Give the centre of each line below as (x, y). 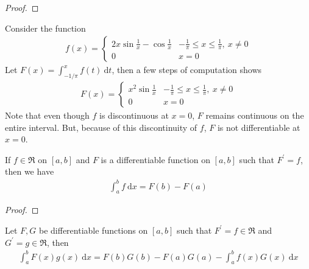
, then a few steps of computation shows (187, 70)
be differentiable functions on (94, 230)
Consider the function (45, 28)
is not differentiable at (259, 127)
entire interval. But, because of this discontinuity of (101, 127)
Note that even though (47, 115)
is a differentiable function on (155, 159)
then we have (30, 171)
